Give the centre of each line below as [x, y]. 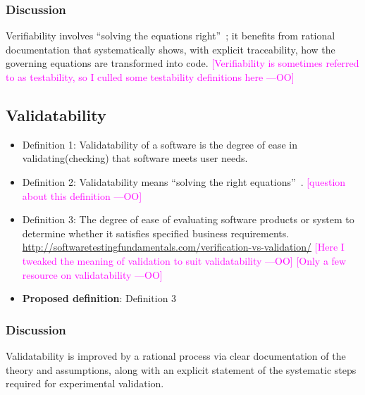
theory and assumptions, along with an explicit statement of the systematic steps [181, 369]
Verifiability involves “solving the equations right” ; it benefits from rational [171, 36]
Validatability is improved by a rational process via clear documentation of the [176, 355]
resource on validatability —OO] [92, 274]
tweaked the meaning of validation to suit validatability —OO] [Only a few [184, 260]
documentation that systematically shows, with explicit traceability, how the [171, 49]
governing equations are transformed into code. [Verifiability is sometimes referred [182, 63]
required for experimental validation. [85, 383]
